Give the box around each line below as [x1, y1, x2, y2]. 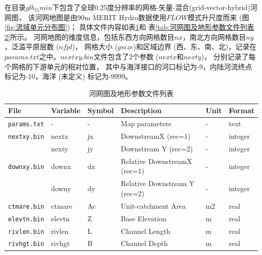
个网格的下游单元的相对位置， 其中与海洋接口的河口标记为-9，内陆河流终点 [5, 61, 252, 71]
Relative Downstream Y [121, 178, 195, 189]
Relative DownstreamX [121, 155, 192, 166]
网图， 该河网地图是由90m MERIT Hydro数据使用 [5, 12, 166, 22]
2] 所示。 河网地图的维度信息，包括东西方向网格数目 [5, 31, 174, 42]
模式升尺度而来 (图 [188, 12, 249, 22]
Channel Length [121, 225, 170, 236]
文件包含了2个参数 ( [94, 51, 159, 61]
